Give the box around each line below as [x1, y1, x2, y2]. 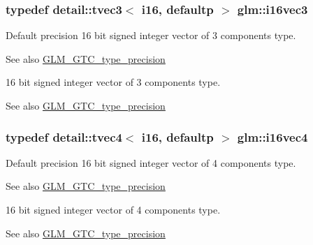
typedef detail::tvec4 [6, 128, 122, 145]
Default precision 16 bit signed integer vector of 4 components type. [6, 155, 296, 170]
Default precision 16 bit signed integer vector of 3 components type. [6, 28, 296, 43]
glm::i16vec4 [237, 128, 308, 145]
